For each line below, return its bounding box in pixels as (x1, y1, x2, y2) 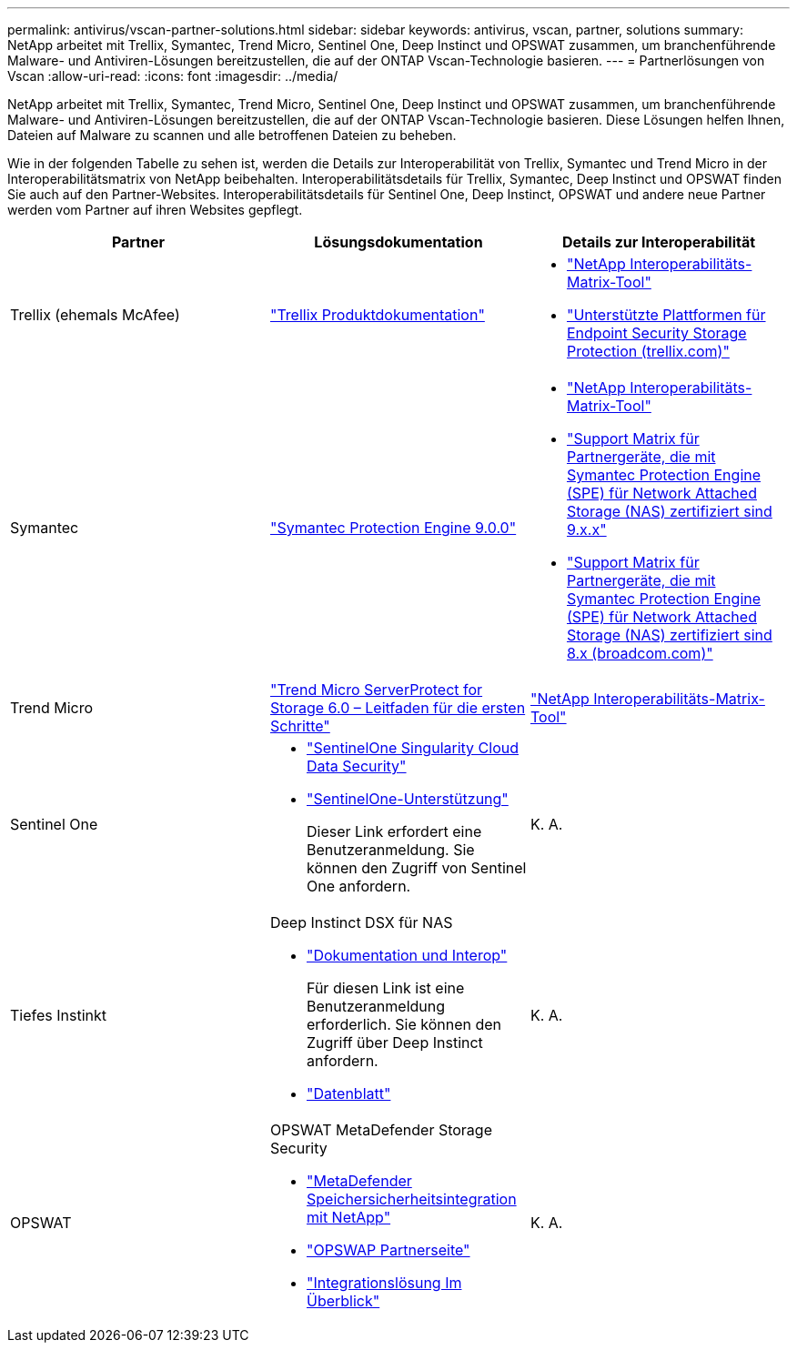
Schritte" (269, 717, 330, 735)
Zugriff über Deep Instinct (306, 1033, 483, 1052)
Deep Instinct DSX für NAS (269, 913, 453, 932)
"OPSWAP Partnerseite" (306, 1241, 470, 1259)
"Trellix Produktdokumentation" (269, 306, 485, 324)
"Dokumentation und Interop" (306, 946, 508, 964)
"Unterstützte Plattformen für (566, 306, 766, 324)
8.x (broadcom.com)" (566, 644, 713, 662)
